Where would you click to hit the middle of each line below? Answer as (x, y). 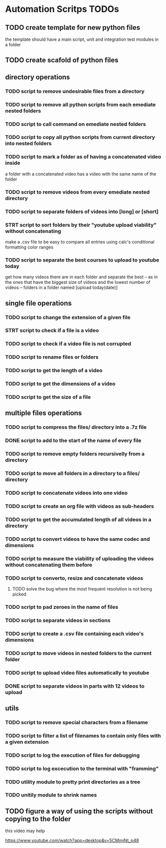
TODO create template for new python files (73, 28)
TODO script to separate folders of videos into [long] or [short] (82, 211)
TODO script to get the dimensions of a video (60, 384)
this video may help (25, 831)
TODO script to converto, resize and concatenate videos (74, 578)
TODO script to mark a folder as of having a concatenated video (83, 157)
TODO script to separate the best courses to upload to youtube (82, 260)
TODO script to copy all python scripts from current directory (80, 137)
